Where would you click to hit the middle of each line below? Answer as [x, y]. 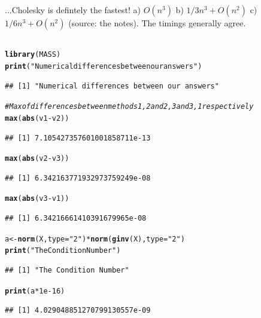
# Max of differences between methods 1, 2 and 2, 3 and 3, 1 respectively [129, 107]
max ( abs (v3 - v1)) [37, 199]
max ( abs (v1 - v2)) [37, 118]
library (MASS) [33, 55]
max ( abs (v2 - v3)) [37, 159]
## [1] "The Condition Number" [67, 270]
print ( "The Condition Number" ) [63, 251]
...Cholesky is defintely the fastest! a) [73, 10]
